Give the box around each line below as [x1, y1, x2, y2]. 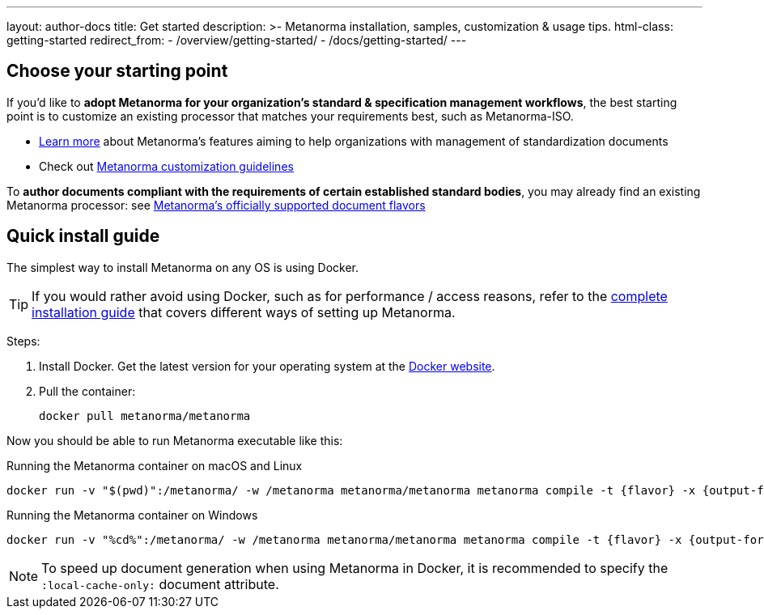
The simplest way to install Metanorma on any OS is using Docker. [6, 260, 359, 274]
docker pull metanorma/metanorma [39, 409, 251, 422]
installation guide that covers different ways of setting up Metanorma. [32, 303, 456, 320]
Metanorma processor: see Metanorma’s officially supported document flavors [6, 197, 426, 212]
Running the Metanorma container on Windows [6, 507, 258, 522]
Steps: [6, 333, 40, 348]
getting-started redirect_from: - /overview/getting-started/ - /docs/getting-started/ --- [6, 33, 467, 47]
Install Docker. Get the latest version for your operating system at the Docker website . [39, 358, 495, 373]
